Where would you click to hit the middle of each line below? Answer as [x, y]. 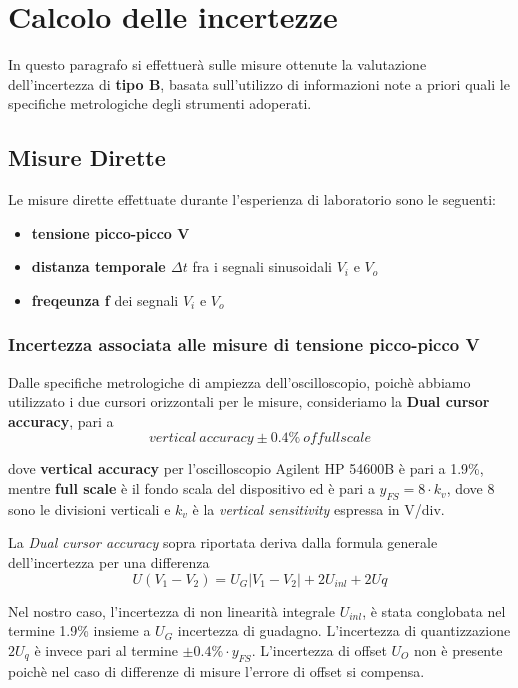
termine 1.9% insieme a [79, 630]
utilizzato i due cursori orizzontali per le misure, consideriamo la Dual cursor [249, 401]
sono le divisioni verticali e [89, 508]
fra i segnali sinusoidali [262, 266]
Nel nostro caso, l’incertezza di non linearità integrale [171, 610]
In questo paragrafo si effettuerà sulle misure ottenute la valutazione [217, 64]
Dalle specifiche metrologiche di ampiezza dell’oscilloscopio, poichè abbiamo [239, 381]
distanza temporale [98, 266]
